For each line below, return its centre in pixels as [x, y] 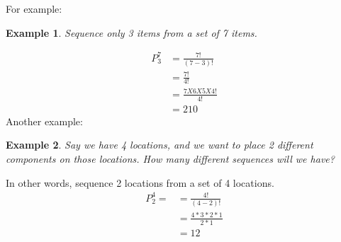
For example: [34, 8]
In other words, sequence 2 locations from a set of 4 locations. [140, 182]
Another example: [44, 121]
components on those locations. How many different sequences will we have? [170, 159]
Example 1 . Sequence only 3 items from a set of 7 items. [132, 32]
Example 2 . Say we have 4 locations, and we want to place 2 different [160, 145]
